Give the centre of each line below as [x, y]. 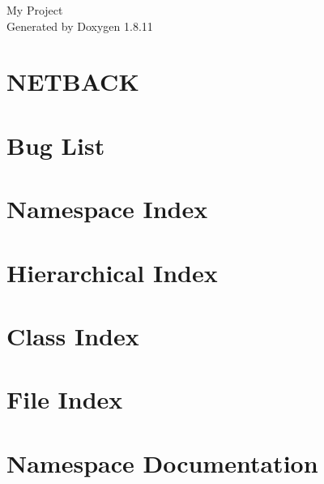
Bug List [56, 145]
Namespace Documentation [162, 463]
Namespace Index [107, 209]
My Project [35, 10]
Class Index [73, 335]
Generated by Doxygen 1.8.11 [80, 26]
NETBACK [73, 81]
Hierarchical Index [112, 272]
